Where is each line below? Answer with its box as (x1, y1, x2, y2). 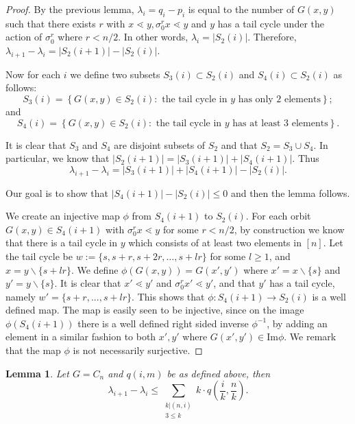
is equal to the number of (188, 2, 295, 16)
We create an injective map (5, 209, 120, 223)
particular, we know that (5, 151, 110, 165)
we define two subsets (70, 67, 160, 81)
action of (5, 30, 42, 44)
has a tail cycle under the (217, 16, 324, 30)
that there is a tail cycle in (5, 235, 118, 250)
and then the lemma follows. (230, 185, 350, 200)
